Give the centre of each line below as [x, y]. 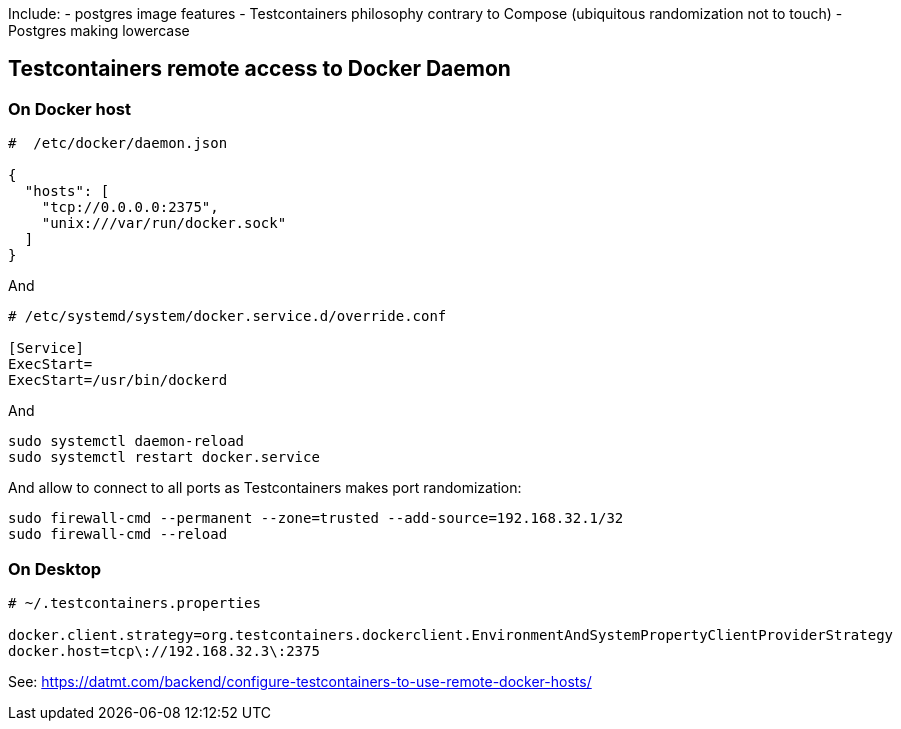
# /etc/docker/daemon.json [118, 143]
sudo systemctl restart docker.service [164, 457]
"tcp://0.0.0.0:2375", [130, 207]
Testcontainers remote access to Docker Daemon [259, 69]
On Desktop [55, 568]
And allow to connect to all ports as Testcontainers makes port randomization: [265, 488]
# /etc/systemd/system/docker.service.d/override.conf [227, 316]
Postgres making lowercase [99, 30]
